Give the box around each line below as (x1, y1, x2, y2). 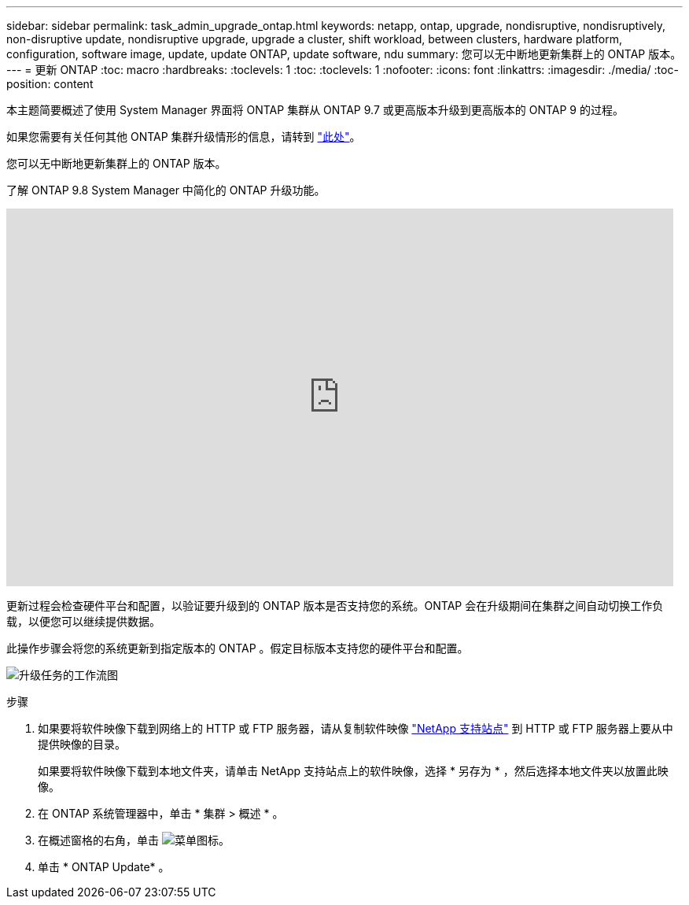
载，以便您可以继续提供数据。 (6, 615, 160, 628)
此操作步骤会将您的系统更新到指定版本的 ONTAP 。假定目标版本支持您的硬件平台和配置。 (6, 641, 469, 655)
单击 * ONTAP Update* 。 (38, 860, 170, 874)
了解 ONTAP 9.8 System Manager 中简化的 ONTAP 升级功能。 (6, 183, 326, 197)
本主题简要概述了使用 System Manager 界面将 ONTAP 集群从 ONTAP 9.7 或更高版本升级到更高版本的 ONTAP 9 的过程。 (6, 103, 624, 116)
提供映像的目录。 (38, 737, 126, 751)
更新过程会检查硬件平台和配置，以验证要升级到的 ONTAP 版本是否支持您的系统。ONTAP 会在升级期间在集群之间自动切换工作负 (6, 599, 664, 612)
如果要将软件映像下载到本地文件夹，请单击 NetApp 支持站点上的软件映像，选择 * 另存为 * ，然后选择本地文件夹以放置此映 (38, 764, 669, 778)
